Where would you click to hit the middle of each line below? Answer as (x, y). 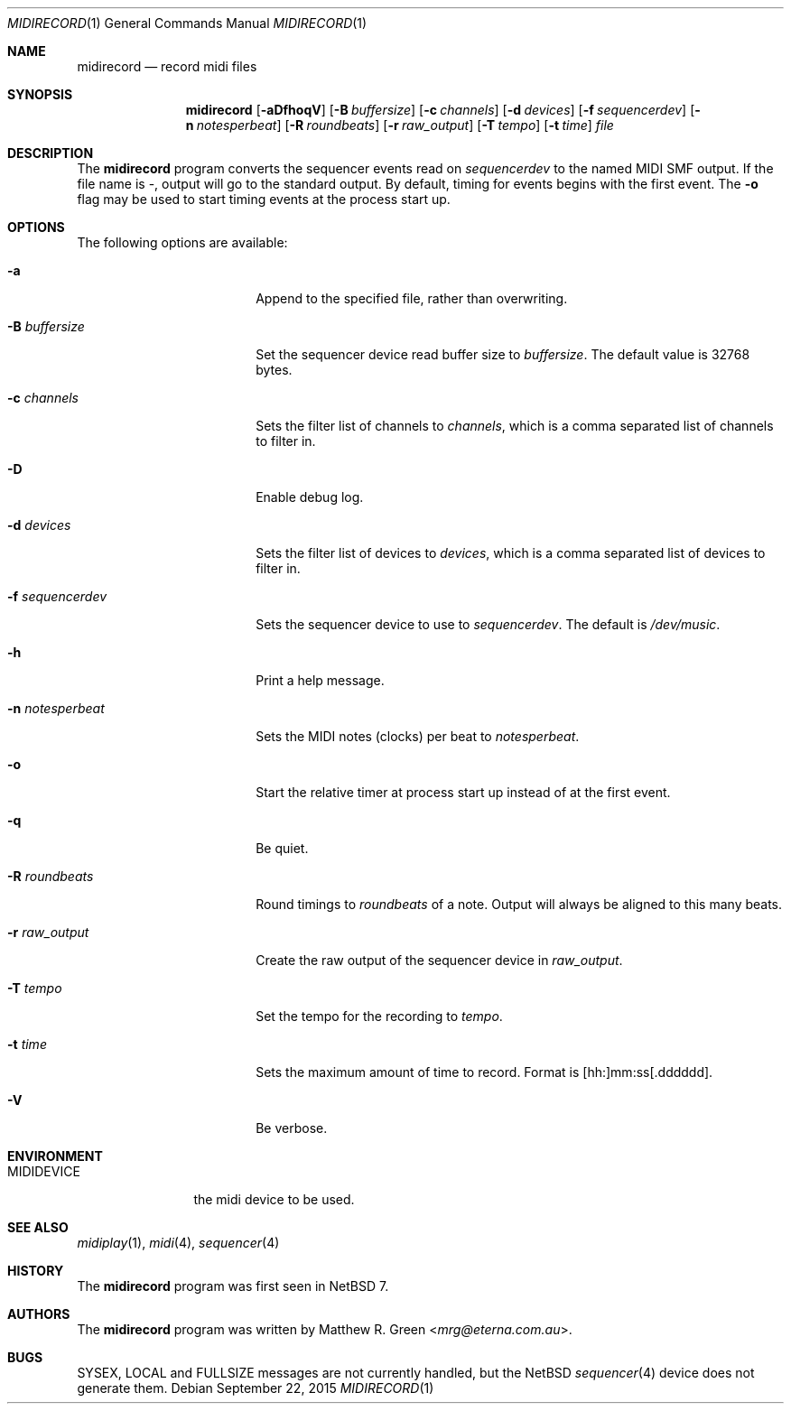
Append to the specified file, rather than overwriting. (412, 298)
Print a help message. (320, 680)
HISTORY (36, 1271)
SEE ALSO (38, 1227)
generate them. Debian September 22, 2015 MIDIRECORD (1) (256, 1388)
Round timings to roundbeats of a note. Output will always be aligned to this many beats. (519, 904)
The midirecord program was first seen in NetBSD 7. (233, 1286)
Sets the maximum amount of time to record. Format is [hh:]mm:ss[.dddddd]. (484, 1072)
